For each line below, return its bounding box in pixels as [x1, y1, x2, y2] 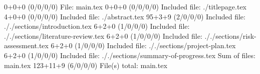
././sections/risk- [204, 30, 256, 41]
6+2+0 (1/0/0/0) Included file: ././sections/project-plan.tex [51, 40, 236, 51]
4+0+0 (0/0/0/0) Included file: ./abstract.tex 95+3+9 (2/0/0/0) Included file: [4, 11, 245, 21]
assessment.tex [4, 40, 49, 51]
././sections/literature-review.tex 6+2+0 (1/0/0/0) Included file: [4, 30, 202, 41]
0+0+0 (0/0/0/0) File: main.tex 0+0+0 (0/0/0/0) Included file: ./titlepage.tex [4, 1, 246, 11]
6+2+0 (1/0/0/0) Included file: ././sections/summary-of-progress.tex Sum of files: [4, 50, 255, 60]
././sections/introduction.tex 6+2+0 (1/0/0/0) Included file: [4, 21, 190, 31]
